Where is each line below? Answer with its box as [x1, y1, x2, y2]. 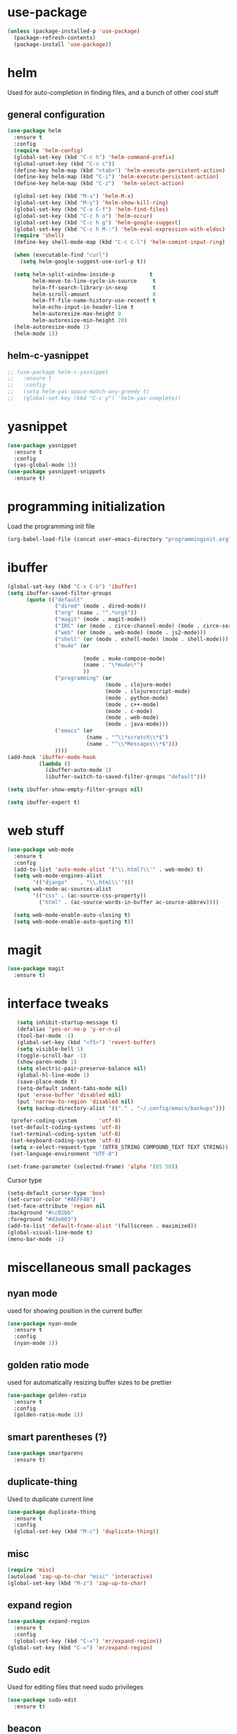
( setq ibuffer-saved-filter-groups [7, 589, 112, 596]
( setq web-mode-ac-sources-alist [13, 886, 112, 893]
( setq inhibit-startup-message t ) [16, 1019, 119, 1027]
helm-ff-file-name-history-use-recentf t [32, 297, 157, 304]
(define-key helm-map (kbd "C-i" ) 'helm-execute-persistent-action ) [13, 173, 219, 180]
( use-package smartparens [7, 1450, 83, 1457]
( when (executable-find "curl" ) [13, 252, 109, 259]
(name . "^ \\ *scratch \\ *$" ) [85, 734, 169, 741]
